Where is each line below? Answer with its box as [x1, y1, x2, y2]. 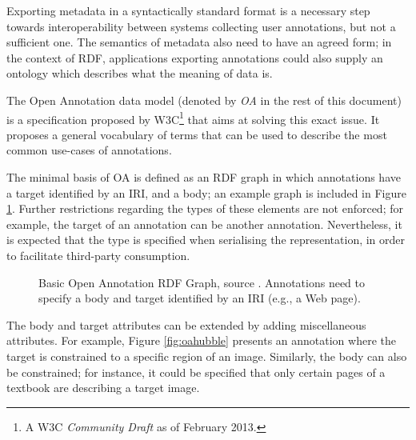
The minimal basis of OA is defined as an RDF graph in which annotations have [6, 169, 401, 185]
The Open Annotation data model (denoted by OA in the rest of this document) [6, 91, 402, 108]
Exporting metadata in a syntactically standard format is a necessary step [6, 2, 370, 18]
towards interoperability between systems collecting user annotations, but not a [6, 18, 396, 34]
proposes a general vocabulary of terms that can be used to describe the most [6, 126, 387, 142]
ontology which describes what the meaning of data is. [6, 65, 273, 82]
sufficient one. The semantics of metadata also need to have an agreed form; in [6, 34, 392, 50]
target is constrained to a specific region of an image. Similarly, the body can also [6, 347, 407, 364]
